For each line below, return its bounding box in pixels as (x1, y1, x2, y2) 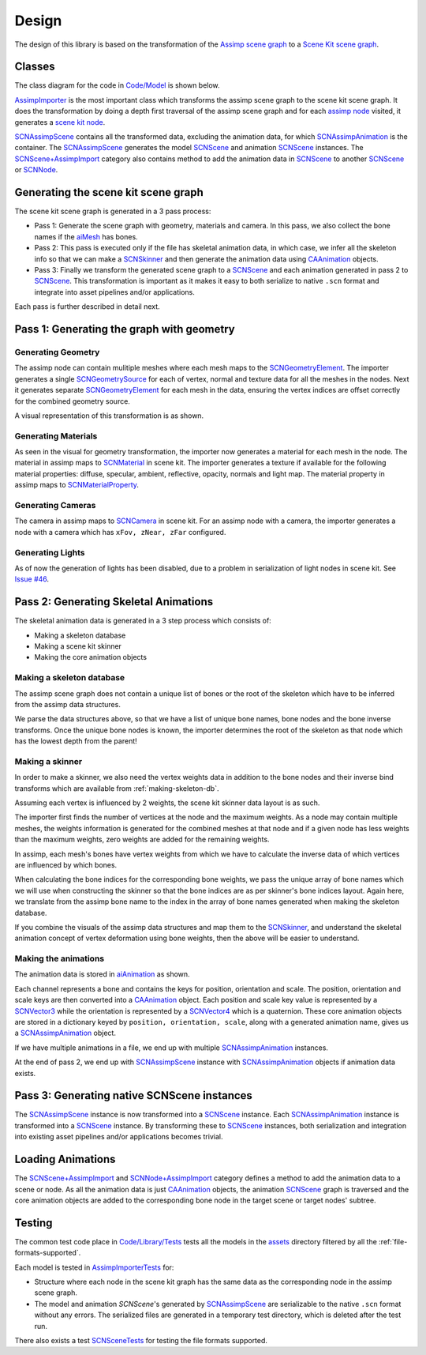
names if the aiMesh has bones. (34, 231, 138, 241)
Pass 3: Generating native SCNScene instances (14, 1089, 252, 1102)
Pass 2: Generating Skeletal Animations (14, 595, 213, 608)
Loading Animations (14, 1153, 116, 1166)
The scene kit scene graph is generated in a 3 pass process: (14, 206, 211, 216)
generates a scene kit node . (14, 117, 106, 126)
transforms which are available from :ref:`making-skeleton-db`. (14, 783, 219, 793)
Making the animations (14, 953, 105, 964)
